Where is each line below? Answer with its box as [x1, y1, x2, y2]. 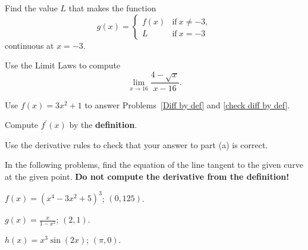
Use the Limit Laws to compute [5, 59, 121, 71]
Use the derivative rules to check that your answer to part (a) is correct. [5, 138, 268, 151]
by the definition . [69, 118, 137, 131]
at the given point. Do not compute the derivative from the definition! [5, 170, 290, 182]
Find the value [5, 2, 58, 14]
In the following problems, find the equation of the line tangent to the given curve [5, 158, 303, 171]
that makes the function [68, 2, 156, 14]
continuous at [5, 39, 54, 51]
